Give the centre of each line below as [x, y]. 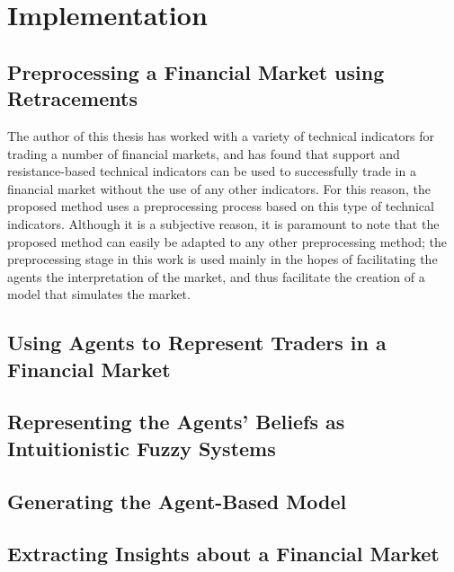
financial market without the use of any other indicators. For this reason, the [219, 188]
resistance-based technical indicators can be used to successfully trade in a [212, 171]
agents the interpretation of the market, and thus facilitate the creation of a [216, 276]
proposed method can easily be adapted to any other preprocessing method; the [227, 241]
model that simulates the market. [99, 294]
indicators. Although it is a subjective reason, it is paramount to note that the [223, 223]
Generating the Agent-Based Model [177, 501]
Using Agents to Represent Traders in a [197, 343]
